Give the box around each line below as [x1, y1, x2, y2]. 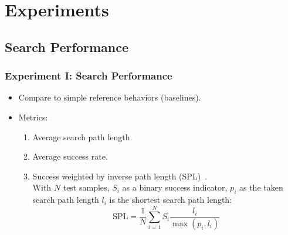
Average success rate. [32, 150, 108, 163]
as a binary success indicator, [122, 181, 228, 193]
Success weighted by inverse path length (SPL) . [32, 170, 207, 182]
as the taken [239, 181, 283, 193]
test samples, [63, 181, 110, 193]
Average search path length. [32, 130, 133, 143]
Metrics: [18, 110, 48, 123]
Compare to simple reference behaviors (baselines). [18, 91, 201, 103]
